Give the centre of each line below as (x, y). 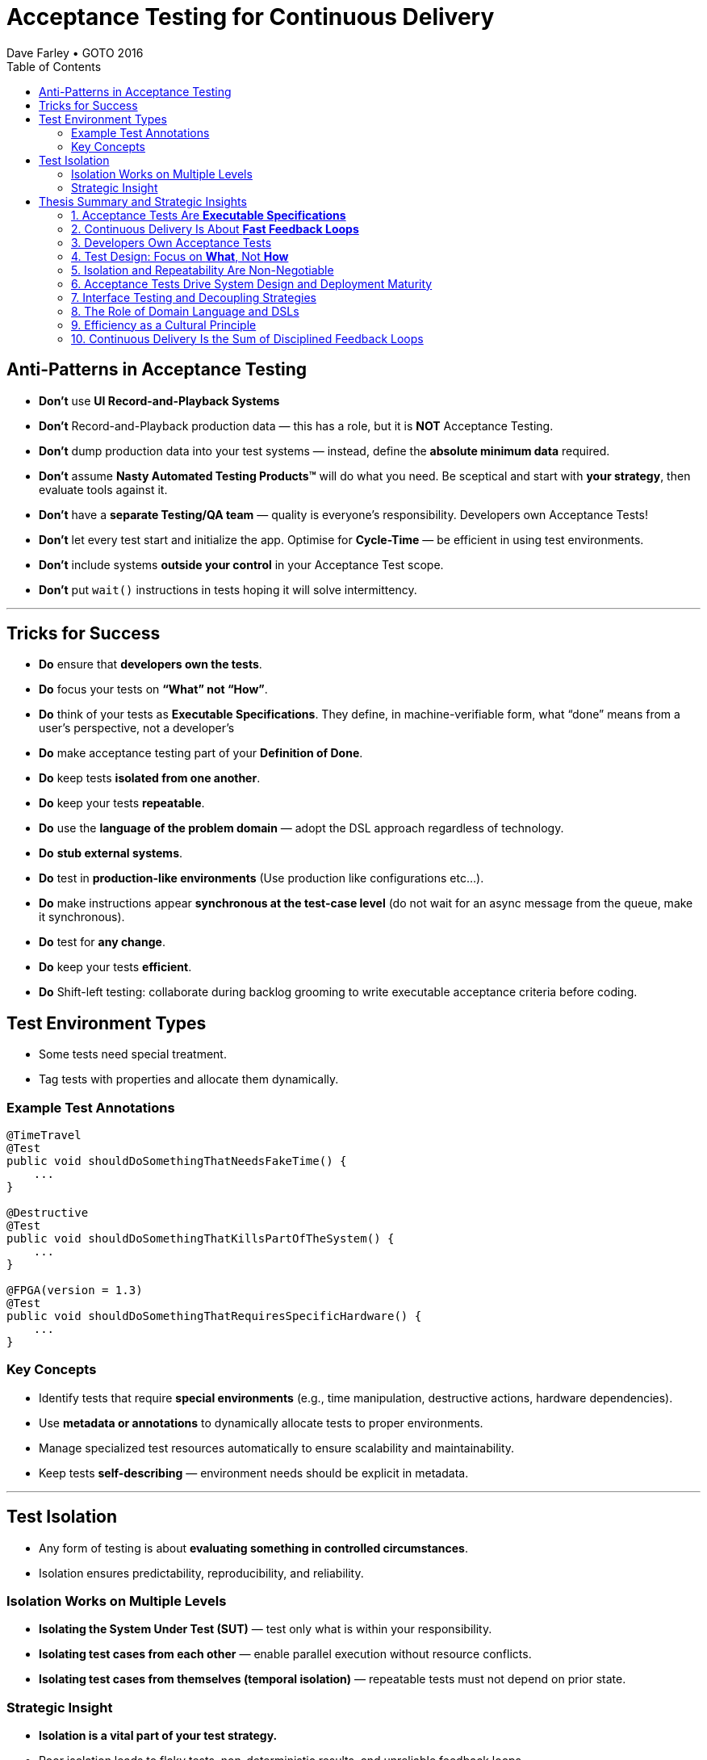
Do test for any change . (102, 942)
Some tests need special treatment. (133, 1054)
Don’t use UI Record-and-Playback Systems (159, 400)
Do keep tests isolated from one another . (150, 778)
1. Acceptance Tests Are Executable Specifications (209, 215)
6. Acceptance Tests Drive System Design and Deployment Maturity (252, 283)
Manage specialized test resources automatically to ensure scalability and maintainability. (277, 1448)
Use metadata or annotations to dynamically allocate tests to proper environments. (261, 1423)
